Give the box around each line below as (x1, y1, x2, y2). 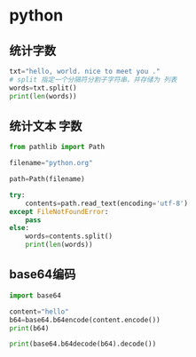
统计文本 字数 (9, 118, 82, 133)
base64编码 (9, 267, 76, 282)
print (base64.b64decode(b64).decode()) (9, 339, 157, 349)
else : (9, 224, 29, 233)
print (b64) (9, 323, 50, 333)
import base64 (9, 290, 62, 300)
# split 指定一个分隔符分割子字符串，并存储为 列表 (9, 75, 177, 84)
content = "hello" (9, 307, 69, 316)
